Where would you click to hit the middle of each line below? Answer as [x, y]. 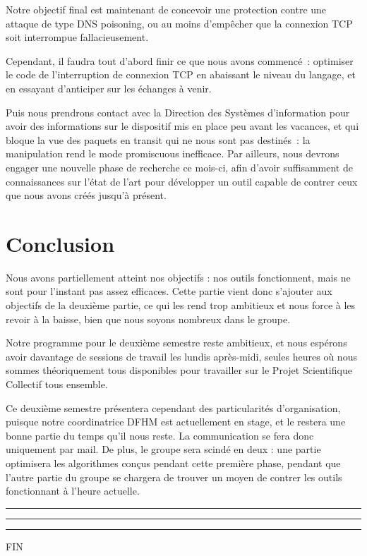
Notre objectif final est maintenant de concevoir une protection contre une [166, 9]
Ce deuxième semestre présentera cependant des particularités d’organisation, [173, 407]
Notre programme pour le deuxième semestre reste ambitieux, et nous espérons [176, 343]
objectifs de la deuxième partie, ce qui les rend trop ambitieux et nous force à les [181, 305]
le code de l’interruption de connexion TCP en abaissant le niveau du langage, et [181, 74]
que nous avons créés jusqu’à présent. [86, 195]
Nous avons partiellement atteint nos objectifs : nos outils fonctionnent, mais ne [178, 277]
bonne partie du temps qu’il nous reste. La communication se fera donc [160, 435]
